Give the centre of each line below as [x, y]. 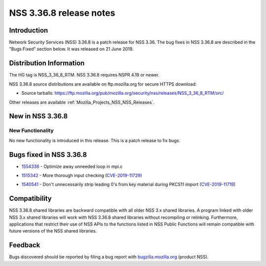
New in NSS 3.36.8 [38, 116]
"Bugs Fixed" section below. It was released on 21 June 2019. [71, 49]
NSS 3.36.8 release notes [62, 13]
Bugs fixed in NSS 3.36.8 [48, 155]
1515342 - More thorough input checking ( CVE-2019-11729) [82, 175]
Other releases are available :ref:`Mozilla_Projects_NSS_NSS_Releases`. [82, 102]
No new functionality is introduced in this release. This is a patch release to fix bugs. [95, 140]
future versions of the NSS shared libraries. [53, 231]
